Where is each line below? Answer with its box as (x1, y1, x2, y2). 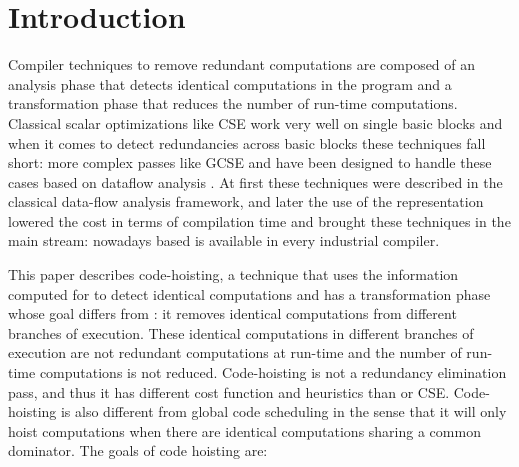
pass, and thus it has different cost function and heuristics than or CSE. (8, 381, 450, 402)
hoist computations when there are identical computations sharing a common (8, 420, 481, 441)
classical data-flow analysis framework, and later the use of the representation (8, 191, 484, 212)
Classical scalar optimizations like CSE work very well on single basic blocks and (8, 112, 503, 133)
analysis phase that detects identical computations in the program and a (8, 73, 452, 94)
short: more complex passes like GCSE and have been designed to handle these (8, 152, 492, 173)
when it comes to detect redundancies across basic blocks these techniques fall (8, 132, 486, 153)
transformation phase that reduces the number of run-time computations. (8, 93, 458, 114)
